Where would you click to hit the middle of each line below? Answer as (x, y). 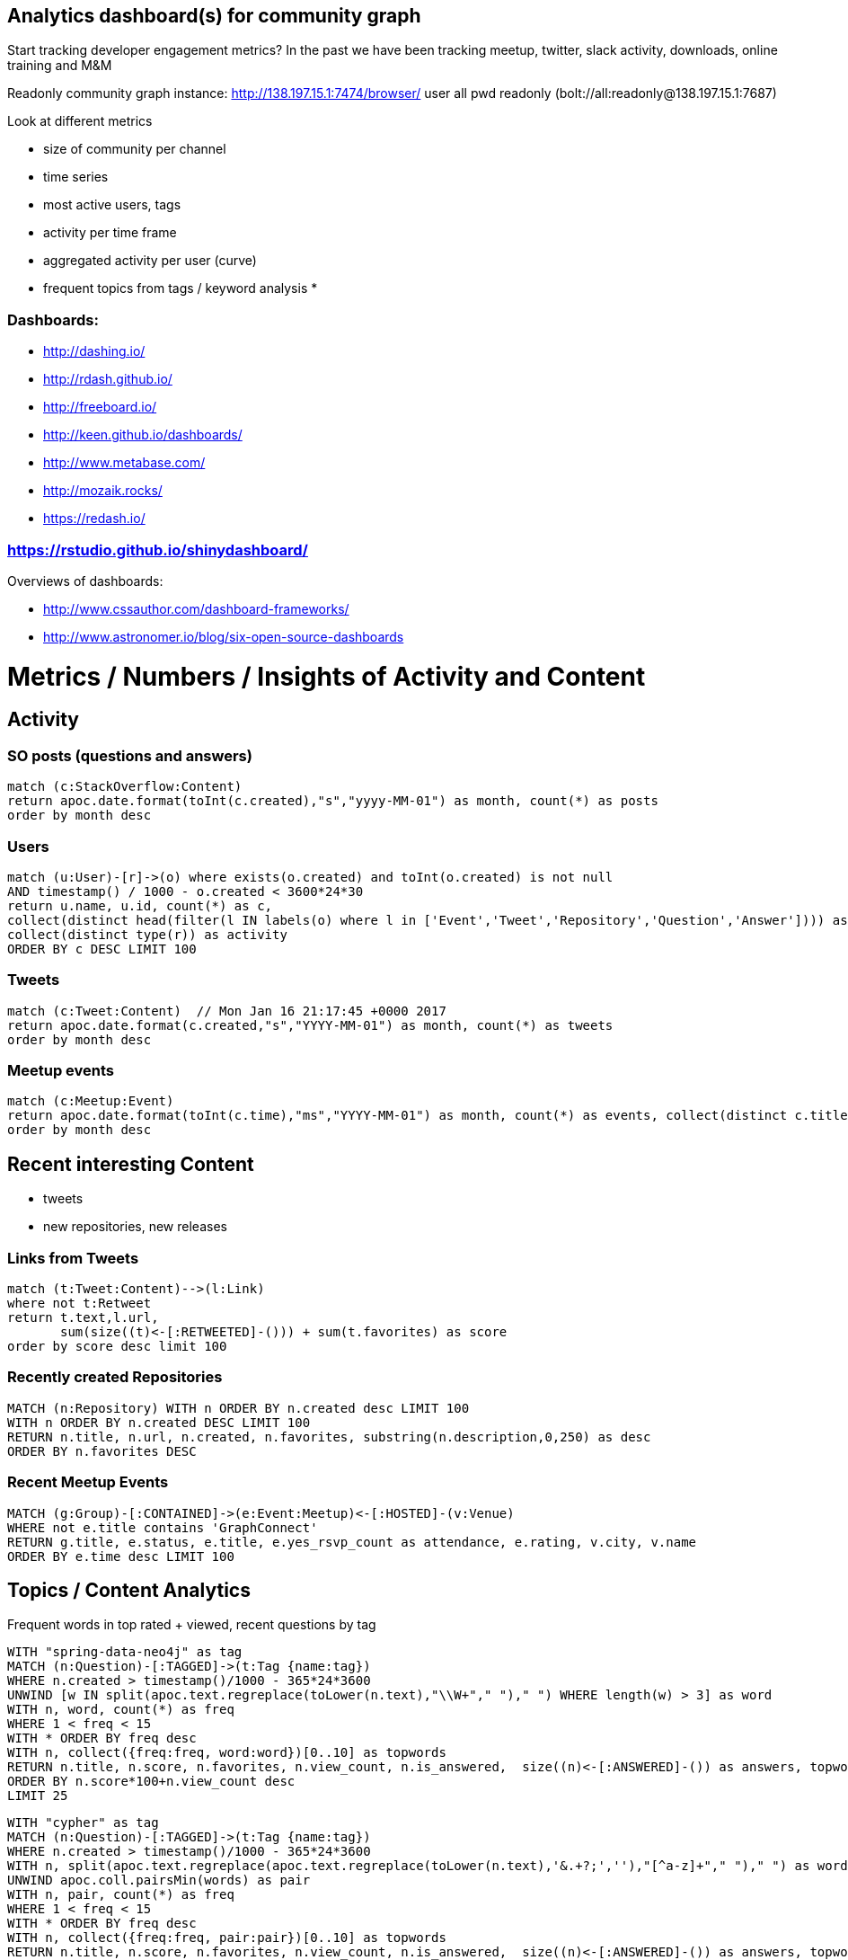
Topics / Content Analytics (129, 1590)
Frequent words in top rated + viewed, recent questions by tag (192, 1625)
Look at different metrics (80, 121)
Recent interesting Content (131, 1164)
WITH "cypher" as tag (83, 1823)
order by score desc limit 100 (117, 1347)
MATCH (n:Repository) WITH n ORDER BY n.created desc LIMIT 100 (238, 1408)
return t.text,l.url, (83, 1318)
